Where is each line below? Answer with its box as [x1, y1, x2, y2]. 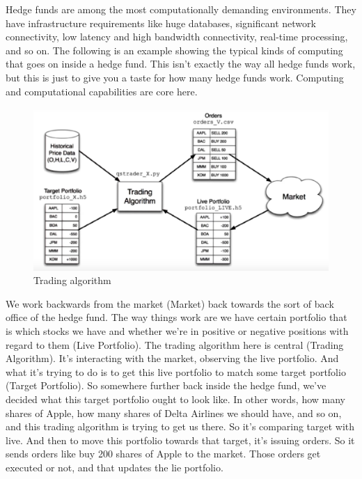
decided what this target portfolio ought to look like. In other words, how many [6, 391, 345, 406]
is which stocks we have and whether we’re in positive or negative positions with [6, 323, 349, 338]
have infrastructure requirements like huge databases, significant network [6, 15, 316, 30]
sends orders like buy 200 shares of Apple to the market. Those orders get [6, 446, 321, 461]
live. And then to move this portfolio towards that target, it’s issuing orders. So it [6, 432, 355, 447]
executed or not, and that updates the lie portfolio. [6, 460, 223, 474]
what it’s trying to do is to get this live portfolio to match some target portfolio [6, 364, 346, 379]
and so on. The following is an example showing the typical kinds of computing [6, 42, 343, 57]
